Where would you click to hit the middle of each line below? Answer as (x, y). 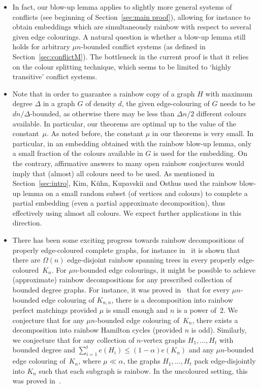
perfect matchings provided (55, 310)
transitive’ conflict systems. (55, 76)
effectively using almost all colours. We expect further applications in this (127, 213)
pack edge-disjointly (225, 361)
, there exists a (215, 320)
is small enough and (137, 310)
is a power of (197, 310)
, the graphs (142, 361)
